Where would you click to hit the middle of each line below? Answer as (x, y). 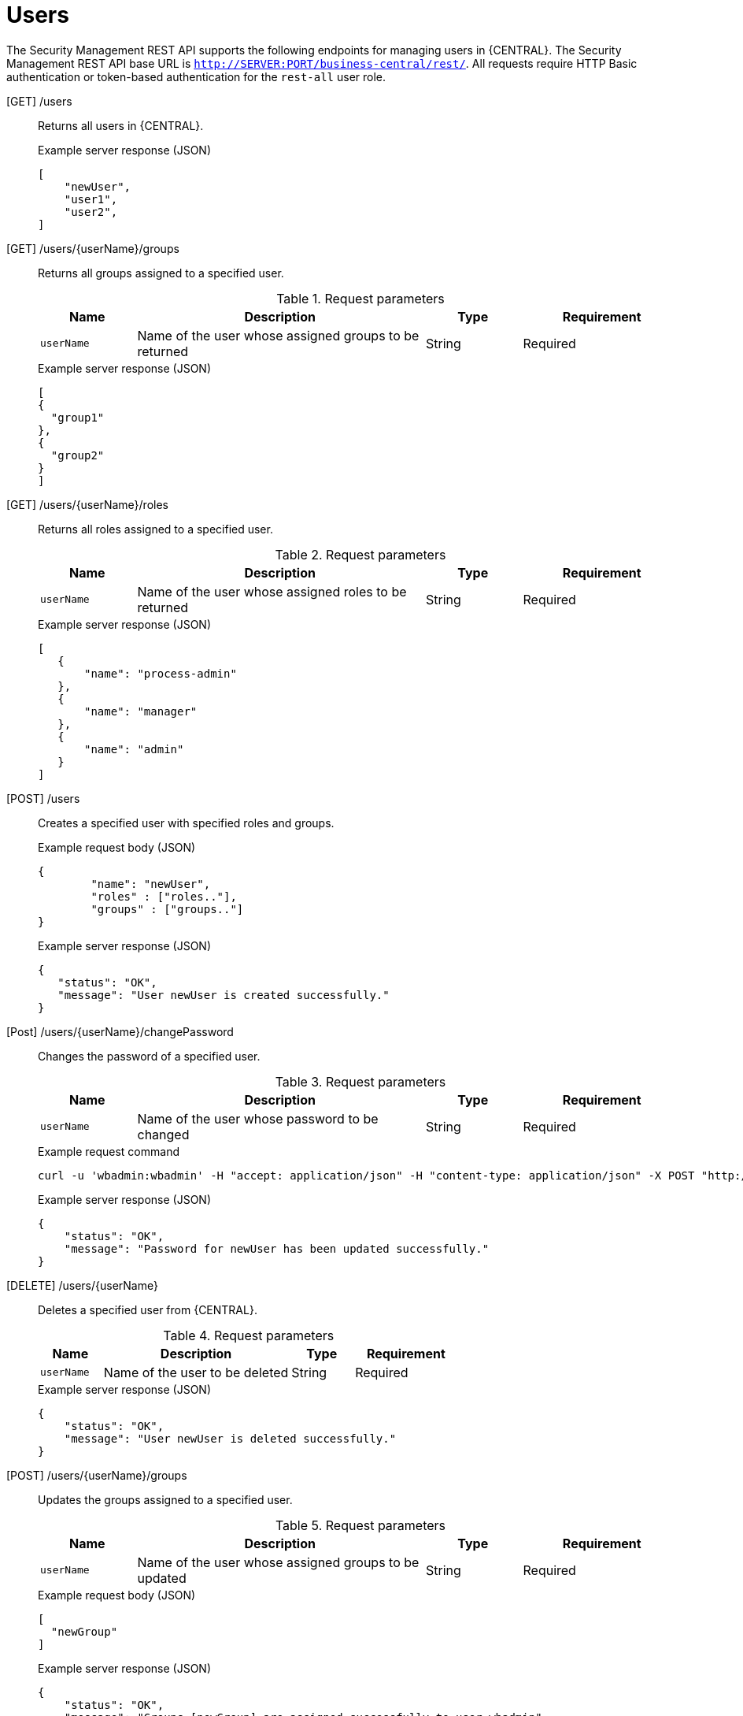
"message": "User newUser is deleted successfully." (230, 1438)
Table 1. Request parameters (360, 298)
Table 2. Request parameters (360, 554)
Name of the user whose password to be (258, 1118)
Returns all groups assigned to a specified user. (161, 273)
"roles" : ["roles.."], (164, 896)
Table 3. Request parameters (360, 1081)
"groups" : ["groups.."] (167, 909)
